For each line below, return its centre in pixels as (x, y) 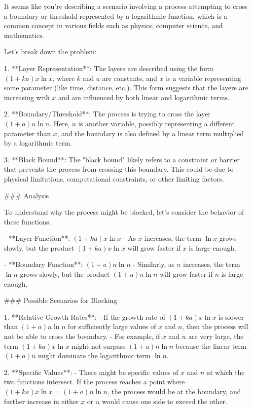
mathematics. (24, 35)
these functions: (28, 221)
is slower (231, 316)
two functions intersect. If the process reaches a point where (94, 382)
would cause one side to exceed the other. (165, 401)
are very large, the (216, 336)
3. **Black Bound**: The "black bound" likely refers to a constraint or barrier (122, 159)
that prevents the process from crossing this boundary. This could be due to (119, 169)
